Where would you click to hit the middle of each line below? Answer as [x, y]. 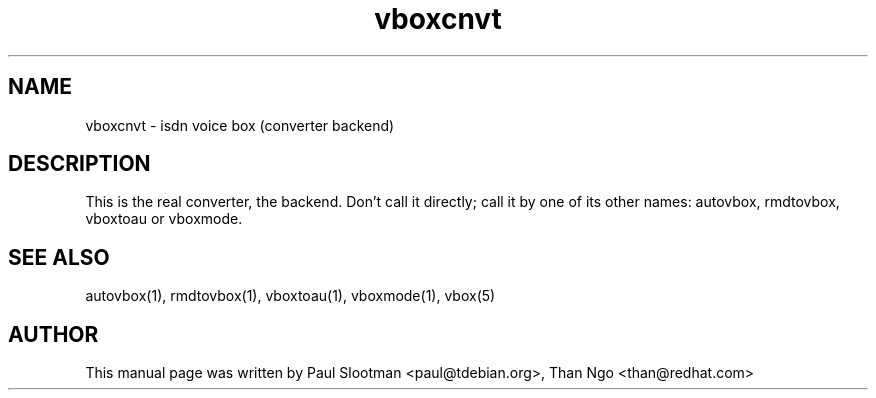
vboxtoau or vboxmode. [164, 219]
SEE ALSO [59, 257]
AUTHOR [53, 334]
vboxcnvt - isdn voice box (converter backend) [240, 125]
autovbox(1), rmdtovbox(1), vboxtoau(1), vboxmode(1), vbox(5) [290, 296]
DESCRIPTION [79, 164]
